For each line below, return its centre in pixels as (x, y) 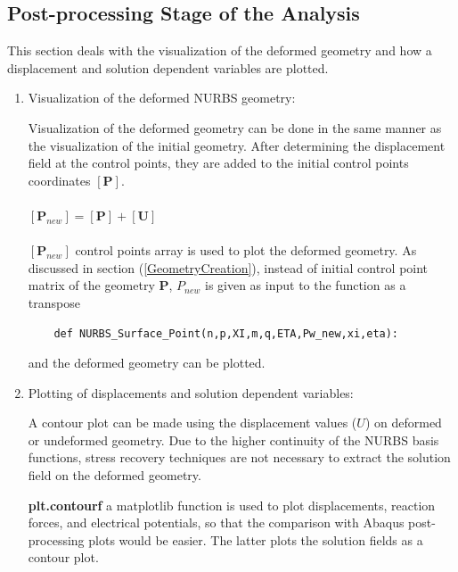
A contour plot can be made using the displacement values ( (192, 423)
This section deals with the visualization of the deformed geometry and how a (220, 50)
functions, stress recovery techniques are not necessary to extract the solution (239, 457)
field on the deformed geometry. (114, 475)
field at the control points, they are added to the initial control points (218, 163)
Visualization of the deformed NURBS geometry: (162, 98)
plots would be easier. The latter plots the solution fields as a (256, 539)
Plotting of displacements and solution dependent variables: (191, 392)
